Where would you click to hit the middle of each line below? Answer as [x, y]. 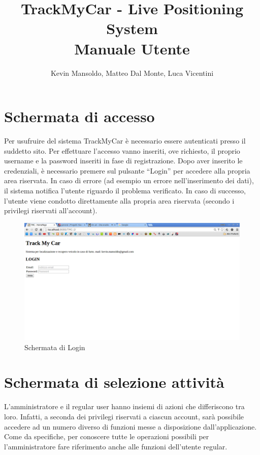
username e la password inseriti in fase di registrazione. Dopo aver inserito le [123, 161]
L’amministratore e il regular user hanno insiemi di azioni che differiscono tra [124, 406]
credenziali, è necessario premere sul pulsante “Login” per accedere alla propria [127, 170]
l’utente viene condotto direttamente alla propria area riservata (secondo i [119, 200]
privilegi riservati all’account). [51, 210]
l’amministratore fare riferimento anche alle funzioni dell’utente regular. [116, 446]
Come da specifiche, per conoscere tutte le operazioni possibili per [107, 436]
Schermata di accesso [79, 116]
